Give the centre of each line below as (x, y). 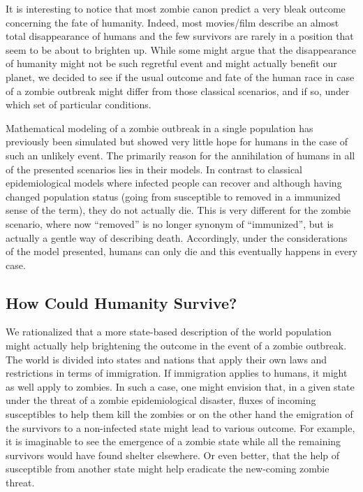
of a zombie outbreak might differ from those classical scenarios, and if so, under (178, 91)
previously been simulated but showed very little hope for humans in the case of (177, 142)
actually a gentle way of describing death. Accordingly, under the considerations (177, 237)
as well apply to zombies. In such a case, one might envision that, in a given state (180, 386)
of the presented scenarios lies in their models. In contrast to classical (154, 169)
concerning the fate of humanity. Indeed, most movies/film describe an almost (172, 22)
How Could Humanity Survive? (121, 302)
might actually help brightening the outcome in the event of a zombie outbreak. (176, 346)
